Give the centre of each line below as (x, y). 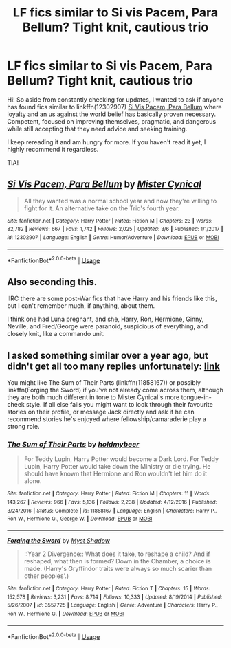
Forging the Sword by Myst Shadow (58, 540)
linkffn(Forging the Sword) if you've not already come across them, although (115, 390)
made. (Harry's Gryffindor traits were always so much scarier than (118, 568)
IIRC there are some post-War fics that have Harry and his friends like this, (112, 299)
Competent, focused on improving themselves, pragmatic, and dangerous (112, 121)
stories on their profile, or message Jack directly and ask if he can (101, 412)
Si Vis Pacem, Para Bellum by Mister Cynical (104, 185)
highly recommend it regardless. (53, 149)
